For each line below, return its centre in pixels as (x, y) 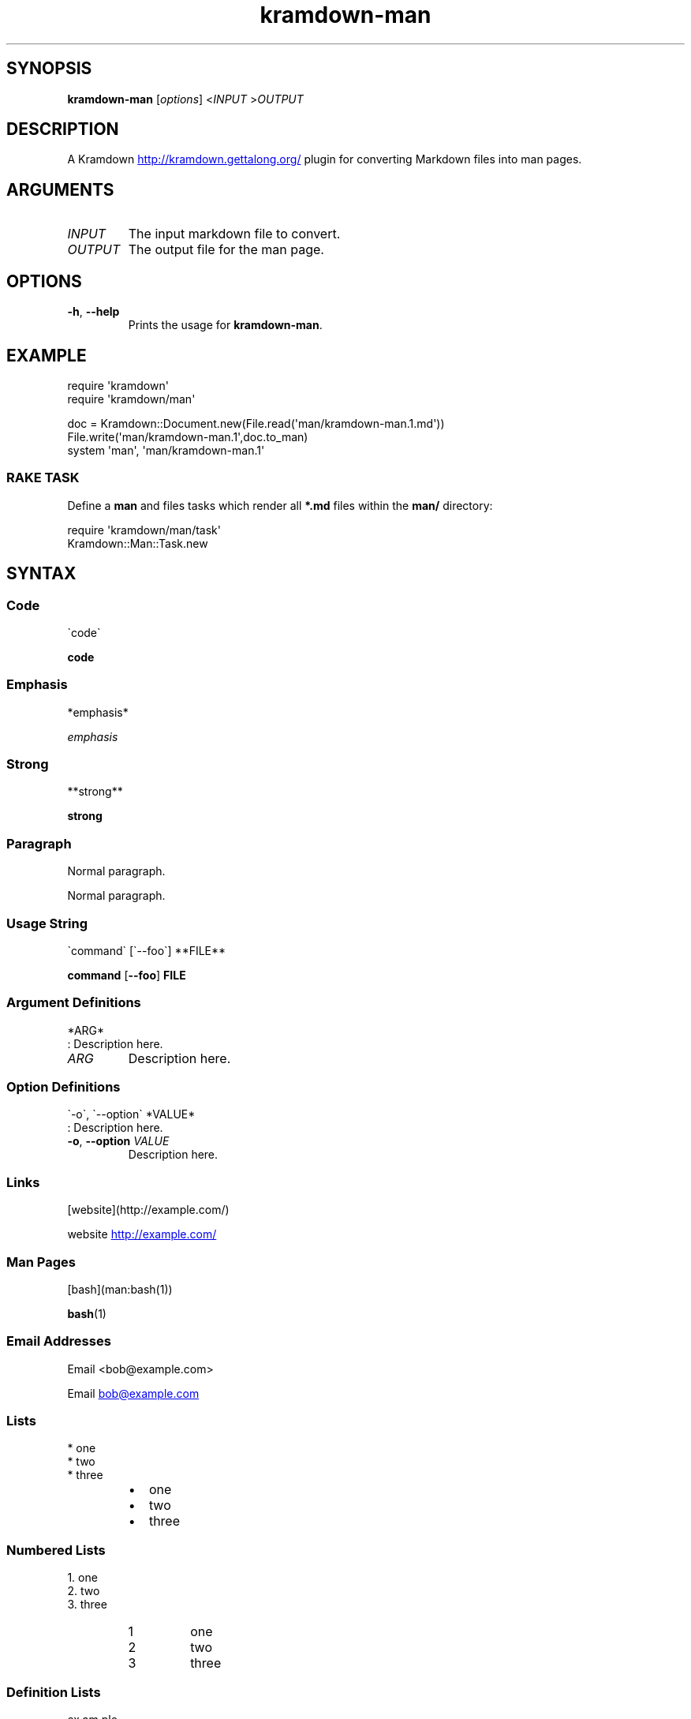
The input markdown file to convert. (234, 234)
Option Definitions (63, 1087)
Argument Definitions (74, 1003)
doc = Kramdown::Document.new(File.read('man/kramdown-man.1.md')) (256, 423)
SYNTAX (41, 574)
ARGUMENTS (60, 189)
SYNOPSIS (49, 69)
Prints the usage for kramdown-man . (225, 325)
